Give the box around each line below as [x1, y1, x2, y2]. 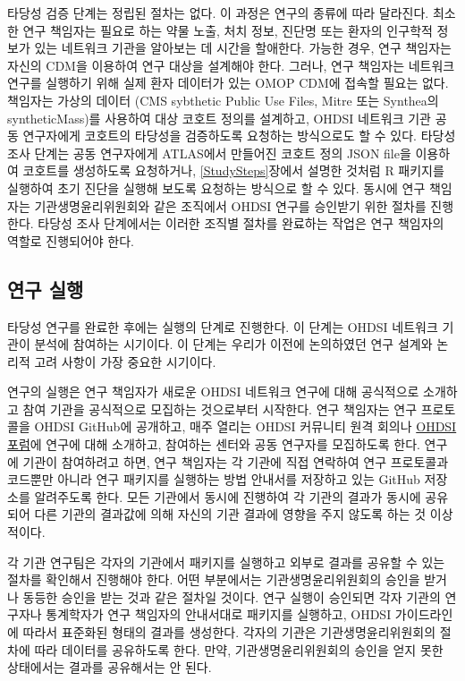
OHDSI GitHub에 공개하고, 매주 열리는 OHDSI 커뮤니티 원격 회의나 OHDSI [34, 417, 457, 436]
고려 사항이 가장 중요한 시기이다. [34, 352, 216, 370]
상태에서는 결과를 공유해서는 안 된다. [7, 658, 212, 677]
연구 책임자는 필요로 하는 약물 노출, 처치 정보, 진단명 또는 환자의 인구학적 [22, 21, 433, 39]
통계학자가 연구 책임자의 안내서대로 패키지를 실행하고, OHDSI [46, 605, 392, 624]
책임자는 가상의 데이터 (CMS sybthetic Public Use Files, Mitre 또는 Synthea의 [7, 90, 439, 109]
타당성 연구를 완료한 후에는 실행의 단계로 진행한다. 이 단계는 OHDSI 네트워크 [7, 317, 438, 336]
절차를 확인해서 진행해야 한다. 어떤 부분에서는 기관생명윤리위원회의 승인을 [7, 570, 420, 589]
